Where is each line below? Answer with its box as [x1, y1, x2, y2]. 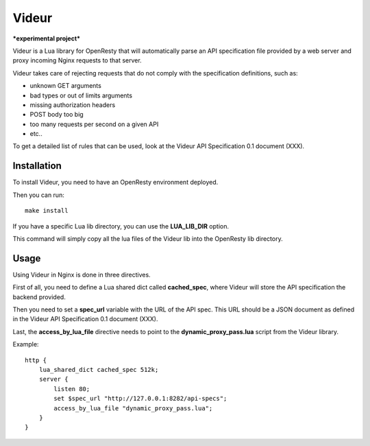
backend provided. [12, 292, 66, 301]
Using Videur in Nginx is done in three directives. [12, 270, 151, 279]
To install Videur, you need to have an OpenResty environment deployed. [12, 178, 219, 187]
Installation [12, 160, 62, 172]
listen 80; [53, 385, 90, 392]
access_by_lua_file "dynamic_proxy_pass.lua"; [53, 404, 213, 412]
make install [25, 207, 69, 215]
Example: [12, 340, 39, 349]
